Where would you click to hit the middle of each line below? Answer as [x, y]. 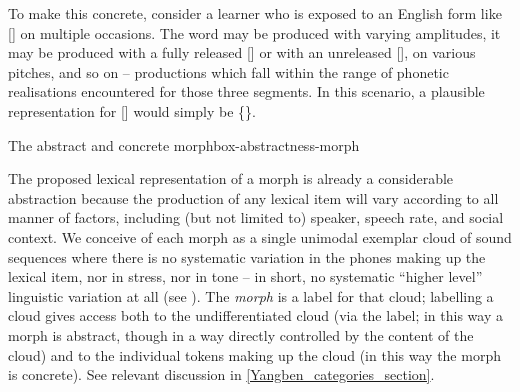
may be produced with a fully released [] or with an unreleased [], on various [242, 52]
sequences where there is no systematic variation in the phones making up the [247, 256]
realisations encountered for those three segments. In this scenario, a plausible [246, 91]
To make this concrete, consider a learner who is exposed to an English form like [255, 13]
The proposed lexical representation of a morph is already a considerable [231, 178]
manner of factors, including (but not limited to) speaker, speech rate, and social [256, 217]
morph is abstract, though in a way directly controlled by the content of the [241, 334]
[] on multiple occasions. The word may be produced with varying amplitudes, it [254, 32]
